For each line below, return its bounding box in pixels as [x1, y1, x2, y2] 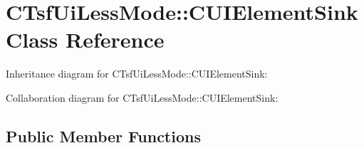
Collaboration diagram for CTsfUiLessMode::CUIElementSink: [6, 90, 279, 105]
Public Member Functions [6, 125, 201, 147]
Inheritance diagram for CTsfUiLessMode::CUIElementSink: [6, 66, 268, 81]
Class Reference [6, 25, 165, 54]
